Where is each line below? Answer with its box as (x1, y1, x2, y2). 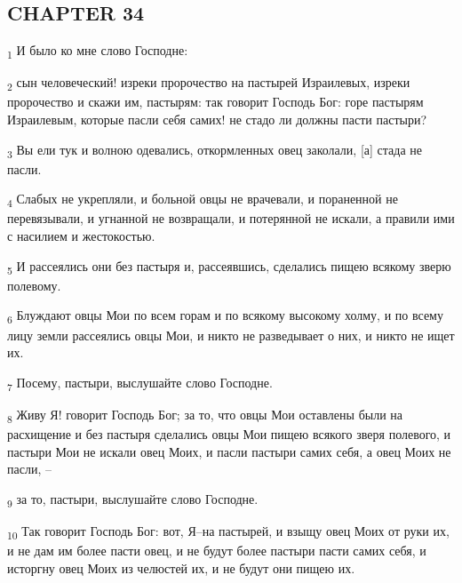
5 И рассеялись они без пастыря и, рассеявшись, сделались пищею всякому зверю (7, 256, 451, 277)
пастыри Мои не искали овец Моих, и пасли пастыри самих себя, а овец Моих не (7, 442, 451, 460)
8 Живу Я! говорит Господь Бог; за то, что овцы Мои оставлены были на (7, 404, 403, 426)
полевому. (7, 276, 61, 294)
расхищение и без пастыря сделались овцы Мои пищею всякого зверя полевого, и (7, 424, 451, 443)
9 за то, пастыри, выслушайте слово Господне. (7, 489, 259, 510)
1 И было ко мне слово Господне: (7, 41, 188, 61)
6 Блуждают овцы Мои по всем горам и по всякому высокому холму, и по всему (7, 306, 443, 327)
